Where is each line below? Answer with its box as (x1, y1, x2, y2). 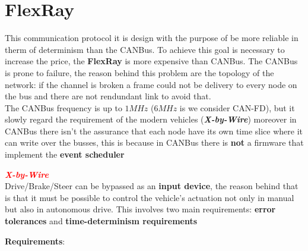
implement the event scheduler (5, 148, 125, 161)
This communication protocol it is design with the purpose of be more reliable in (5, 32, 299, 44)
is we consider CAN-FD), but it (179, 101, 295, 114)
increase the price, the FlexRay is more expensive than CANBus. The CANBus (5, 55, 298, 67)
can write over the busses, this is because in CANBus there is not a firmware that (5, 136, 304, 149)
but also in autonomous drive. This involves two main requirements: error (5, 203, 276, 215)
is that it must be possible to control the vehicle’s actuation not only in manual (5, 191, 294, 203)
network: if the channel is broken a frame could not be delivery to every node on (5, 78, 297, 90)
